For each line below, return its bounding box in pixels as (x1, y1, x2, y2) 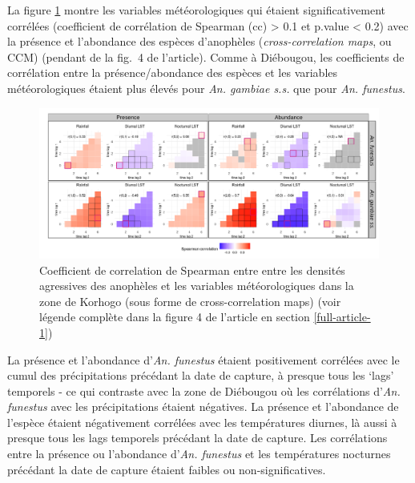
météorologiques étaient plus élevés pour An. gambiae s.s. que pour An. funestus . (7, 79, 405, 96)
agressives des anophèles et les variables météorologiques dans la (39, 277, 354, 294)
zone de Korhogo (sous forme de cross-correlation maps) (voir (39, 292, 341, 309)
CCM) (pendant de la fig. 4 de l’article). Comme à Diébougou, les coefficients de (7, 48, 405, 65)
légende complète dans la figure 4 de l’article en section (39, 308, 310, 325)
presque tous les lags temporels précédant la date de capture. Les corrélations (7, 429, 388, 446)
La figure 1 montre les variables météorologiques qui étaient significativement (7, 2, 385, 18)
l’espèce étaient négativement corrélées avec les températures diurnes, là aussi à (7, 413, 397, 430)
